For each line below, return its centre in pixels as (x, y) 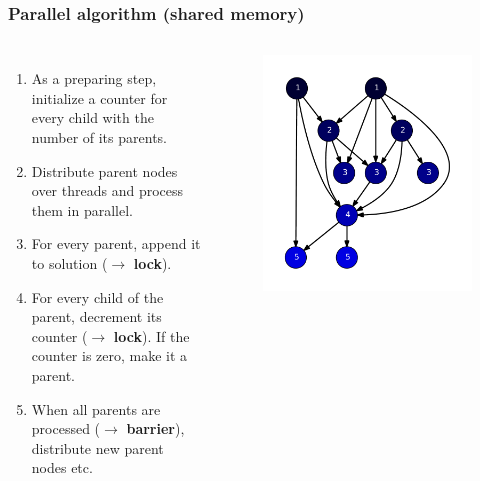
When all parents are (96, 408)
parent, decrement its (96, 316)
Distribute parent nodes (104, 170)
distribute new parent (97, 447)
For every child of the (97, 296)
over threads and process (107, 190)
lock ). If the (151, 335)
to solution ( (69, 262)
